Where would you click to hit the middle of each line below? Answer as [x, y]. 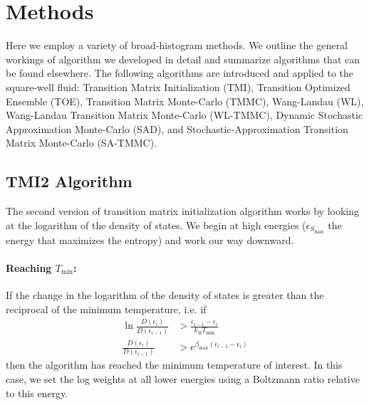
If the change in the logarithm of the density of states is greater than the [165, 294]
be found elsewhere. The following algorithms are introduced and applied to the [180, 73]
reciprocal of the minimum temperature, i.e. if [106, 309]
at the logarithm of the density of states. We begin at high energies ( [156, 225]
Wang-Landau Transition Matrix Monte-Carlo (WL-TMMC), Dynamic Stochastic [184, 115]
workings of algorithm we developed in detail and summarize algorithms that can [183, 59]
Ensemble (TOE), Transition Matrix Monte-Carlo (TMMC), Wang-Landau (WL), [185, 101]
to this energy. [37, 393]
